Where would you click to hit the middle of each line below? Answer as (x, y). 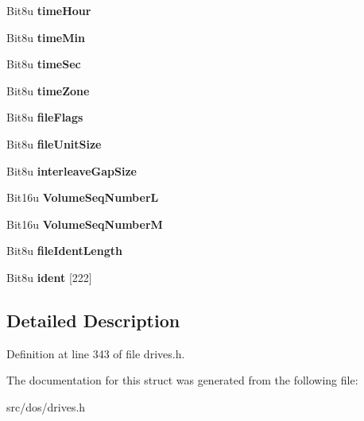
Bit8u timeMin (46, 37)
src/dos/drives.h (46, 406)
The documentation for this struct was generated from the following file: (182, 380)
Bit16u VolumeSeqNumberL (83, 197)
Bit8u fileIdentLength (64, 251)
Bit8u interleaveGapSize (72, 170)
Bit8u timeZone (48, 90)
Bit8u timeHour (49, 10)
